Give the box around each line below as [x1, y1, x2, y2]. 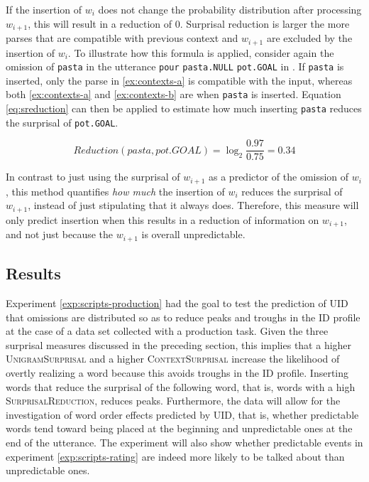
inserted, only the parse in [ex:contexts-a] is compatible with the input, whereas [6, 73, 353, 87]
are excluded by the [266, 31, 353, 45]
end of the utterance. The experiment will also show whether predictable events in [6, 434, 363, 449]
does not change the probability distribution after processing [98, 2, 362, 16]
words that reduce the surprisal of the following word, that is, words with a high [6, 379, 356, 394]
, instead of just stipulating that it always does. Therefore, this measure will [28, 198, 359, 213]
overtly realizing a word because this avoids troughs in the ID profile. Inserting [6, 365, 349, 380]
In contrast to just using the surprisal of [6, 169, 180, 184]
